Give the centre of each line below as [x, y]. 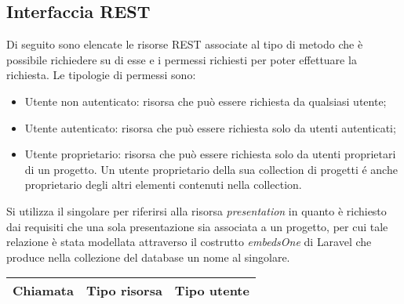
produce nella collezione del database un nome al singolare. [148, 257]
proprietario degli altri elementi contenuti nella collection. [163, 185]
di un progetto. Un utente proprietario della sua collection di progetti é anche [211, 169]
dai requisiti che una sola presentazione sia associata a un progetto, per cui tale [197, 226]
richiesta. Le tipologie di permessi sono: [101, 75]
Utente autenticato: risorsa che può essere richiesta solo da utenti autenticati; [210, 127]
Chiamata [43, 291]
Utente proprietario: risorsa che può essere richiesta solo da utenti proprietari [210, 154]
